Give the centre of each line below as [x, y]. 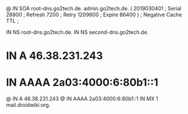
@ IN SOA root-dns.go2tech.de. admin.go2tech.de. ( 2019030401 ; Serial [94, 8]
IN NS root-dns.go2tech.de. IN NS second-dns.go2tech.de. [77, 32]
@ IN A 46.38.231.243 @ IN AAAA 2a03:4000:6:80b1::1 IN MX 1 [82, 99]
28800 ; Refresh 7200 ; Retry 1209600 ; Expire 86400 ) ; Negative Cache [94, 15]
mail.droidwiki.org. [28, 105]
